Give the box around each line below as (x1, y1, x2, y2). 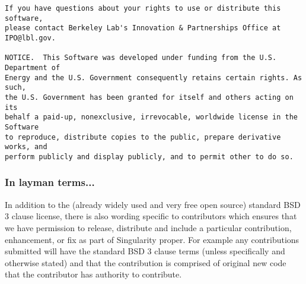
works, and (5, 143, 47, 152)
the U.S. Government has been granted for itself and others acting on (5, 93, 294, 102)
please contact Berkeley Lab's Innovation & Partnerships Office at (5, 24, 281, 33)
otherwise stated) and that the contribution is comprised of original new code (5, 256, 286, 269)
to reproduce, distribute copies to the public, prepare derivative (5, 132, 281, 141)
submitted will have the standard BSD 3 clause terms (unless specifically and (5, 245, 285, 257)
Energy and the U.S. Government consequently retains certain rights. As (5, 73, 302, 82)
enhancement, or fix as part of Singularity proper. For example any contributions (5, 233, 299, 245)
